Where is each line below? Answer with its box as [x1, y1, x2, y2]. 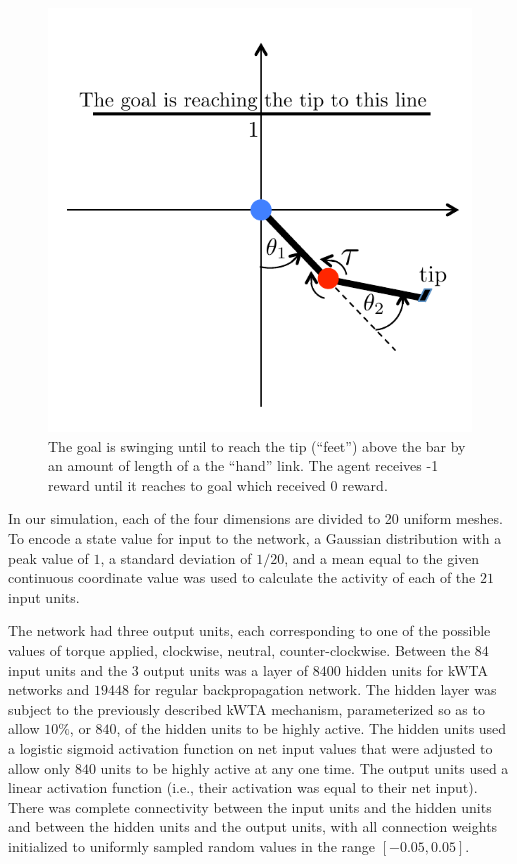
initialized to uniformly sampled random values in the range [8, 835, 376, 856]
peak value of [8, 547, 89, 568]
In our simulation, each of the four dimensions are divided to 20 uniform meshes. [8, 508, 503, 529]
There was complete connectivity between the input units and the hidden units [8, 796, 492, 817]
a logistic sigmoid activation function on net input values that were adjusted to [8, 737, 493, 758]
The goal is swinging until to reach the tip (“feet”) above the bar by [48, 435, 466, 456]
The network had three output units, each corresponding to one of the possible [8, 620, 491, 641]
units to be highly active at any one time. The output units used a [100, 757, 509, 778]
